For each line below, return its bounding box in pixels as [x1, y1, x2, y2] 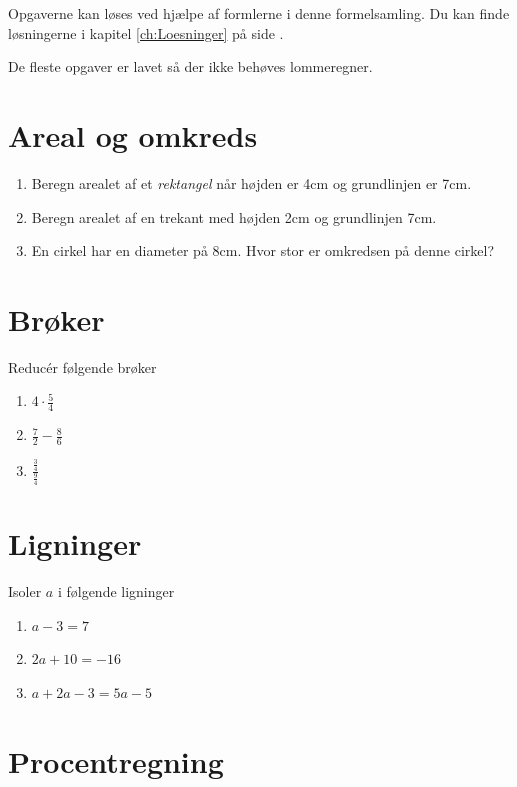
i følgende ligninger [57, 581, 175, 602]
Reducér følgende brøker [8, 356, 157, 377]
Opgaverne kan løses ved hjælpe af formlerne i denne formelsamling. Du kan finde [8, 3, 510, 23]
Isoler [8, 581, 42, 602]
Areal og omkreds [8, 114, 258, 155]
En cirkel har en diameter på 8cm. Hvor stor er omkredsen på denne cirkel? [31, 240, 495, 261]
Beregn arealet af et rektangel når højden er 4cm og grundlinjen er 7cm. [31, 172, 472, 193]
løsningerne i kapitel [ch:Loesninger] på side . [8, 22, 284, 43]
